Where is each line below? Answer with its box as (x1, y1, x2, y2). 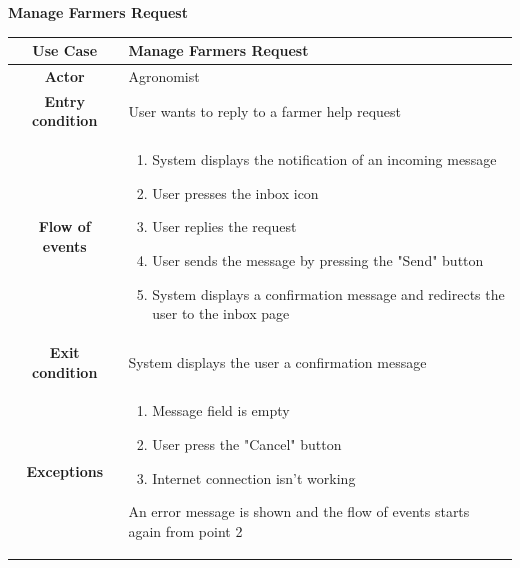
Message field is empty (152, 400, 290, 421)
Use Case (32, 40, 98, 61)
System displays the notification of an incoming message (152, 149, 497, 170)
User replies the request (152, 216, 297, 237)
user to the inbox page (152, 303, 290, 324)
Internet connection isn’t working (152, 467, 356, 488)
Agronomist (128, 65, 200, 86)
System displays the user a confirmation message (128, 351, 427, 372)
